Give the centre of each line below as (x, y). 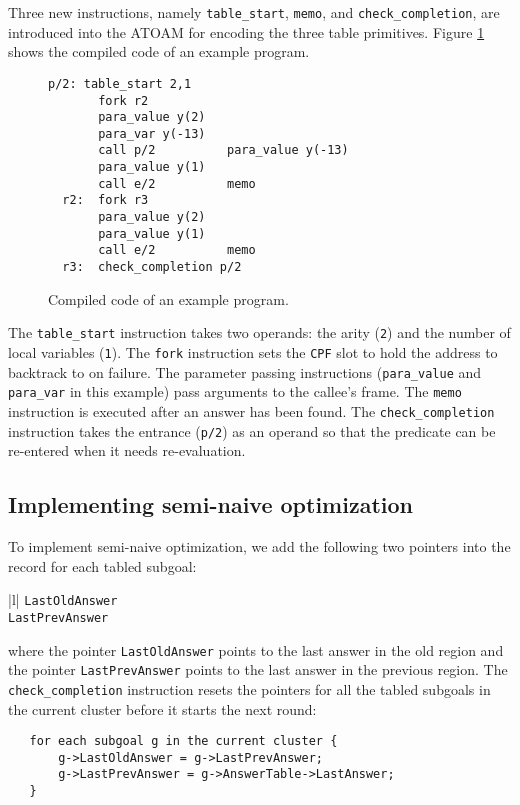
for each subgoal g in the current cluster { (183, 741)
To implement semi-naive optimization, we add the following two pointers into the (259, 546)
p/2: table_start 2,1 (120, 83)
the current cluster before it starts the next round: (162, 708)
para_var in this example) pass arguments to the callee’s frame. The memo (235, 391)
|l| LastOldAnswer (63, 599)
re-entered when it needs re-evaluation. (127, 450)
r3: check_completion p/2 (152, 267)
